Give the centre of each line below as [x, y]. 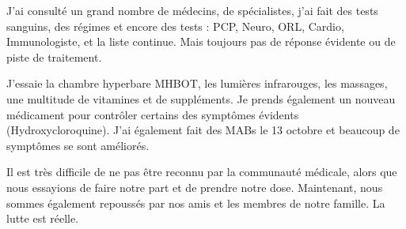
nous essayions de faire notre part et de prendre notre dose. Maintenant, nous [195, 187]
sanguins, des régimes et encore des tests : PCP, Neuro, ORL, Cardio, [175, 26]
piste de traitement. [54, 56]
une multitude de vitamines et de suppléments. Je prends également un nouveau [201, 98]
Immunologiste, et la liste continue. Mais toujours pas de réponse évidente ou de [201, 41]
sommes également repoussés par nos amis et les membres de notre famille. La [196, 203]
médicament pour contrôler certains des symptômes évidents [153, 114]
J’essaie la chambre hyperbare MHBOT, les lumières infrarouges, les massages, [197, 83]
